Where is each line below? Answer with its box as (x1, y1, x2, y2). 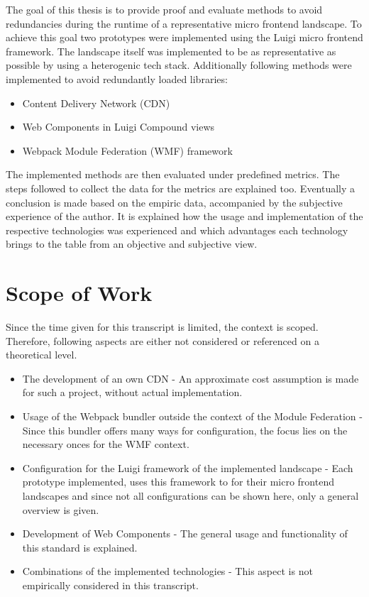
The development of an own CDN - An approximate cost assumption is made (22, 371, 359, 385)
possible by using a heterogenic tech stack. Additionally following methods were (6, 57, 352, 72)
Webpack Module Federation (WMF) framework (22, 143, 233, 158)
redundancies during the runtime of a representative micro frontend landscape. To (6, 16, 362, 31)
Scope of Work (6, 278, 153, 307)
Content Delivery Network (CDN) (22, 95, 170, 110)
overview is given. (22, 502, 99, 517)
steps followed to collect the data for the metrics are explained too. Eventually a (6, 180, 356, 195)
